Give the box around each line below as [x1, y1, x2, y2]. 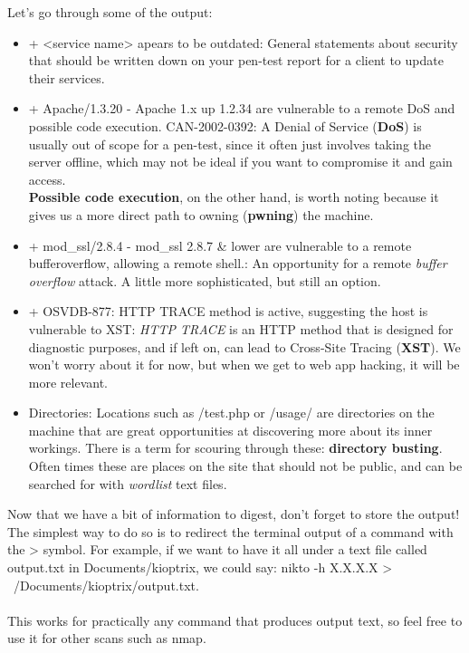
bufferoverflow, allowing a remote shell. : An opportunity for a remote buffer [28, 254, 447, 273]
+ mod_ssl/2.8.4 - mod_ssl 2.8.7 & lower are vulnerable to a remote [28, 235, 412, 254]
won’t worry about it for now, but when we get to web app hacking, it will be [28, 355, 460, 374]
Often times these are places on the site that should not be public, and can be [28, 456, 463, 475]
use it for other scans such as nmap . [7, 629, 206, 648]
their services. [28, 68, 105, 87]
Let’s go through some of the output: [7, 3, 213, 21]
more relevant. [28, 372, 108, 391]
